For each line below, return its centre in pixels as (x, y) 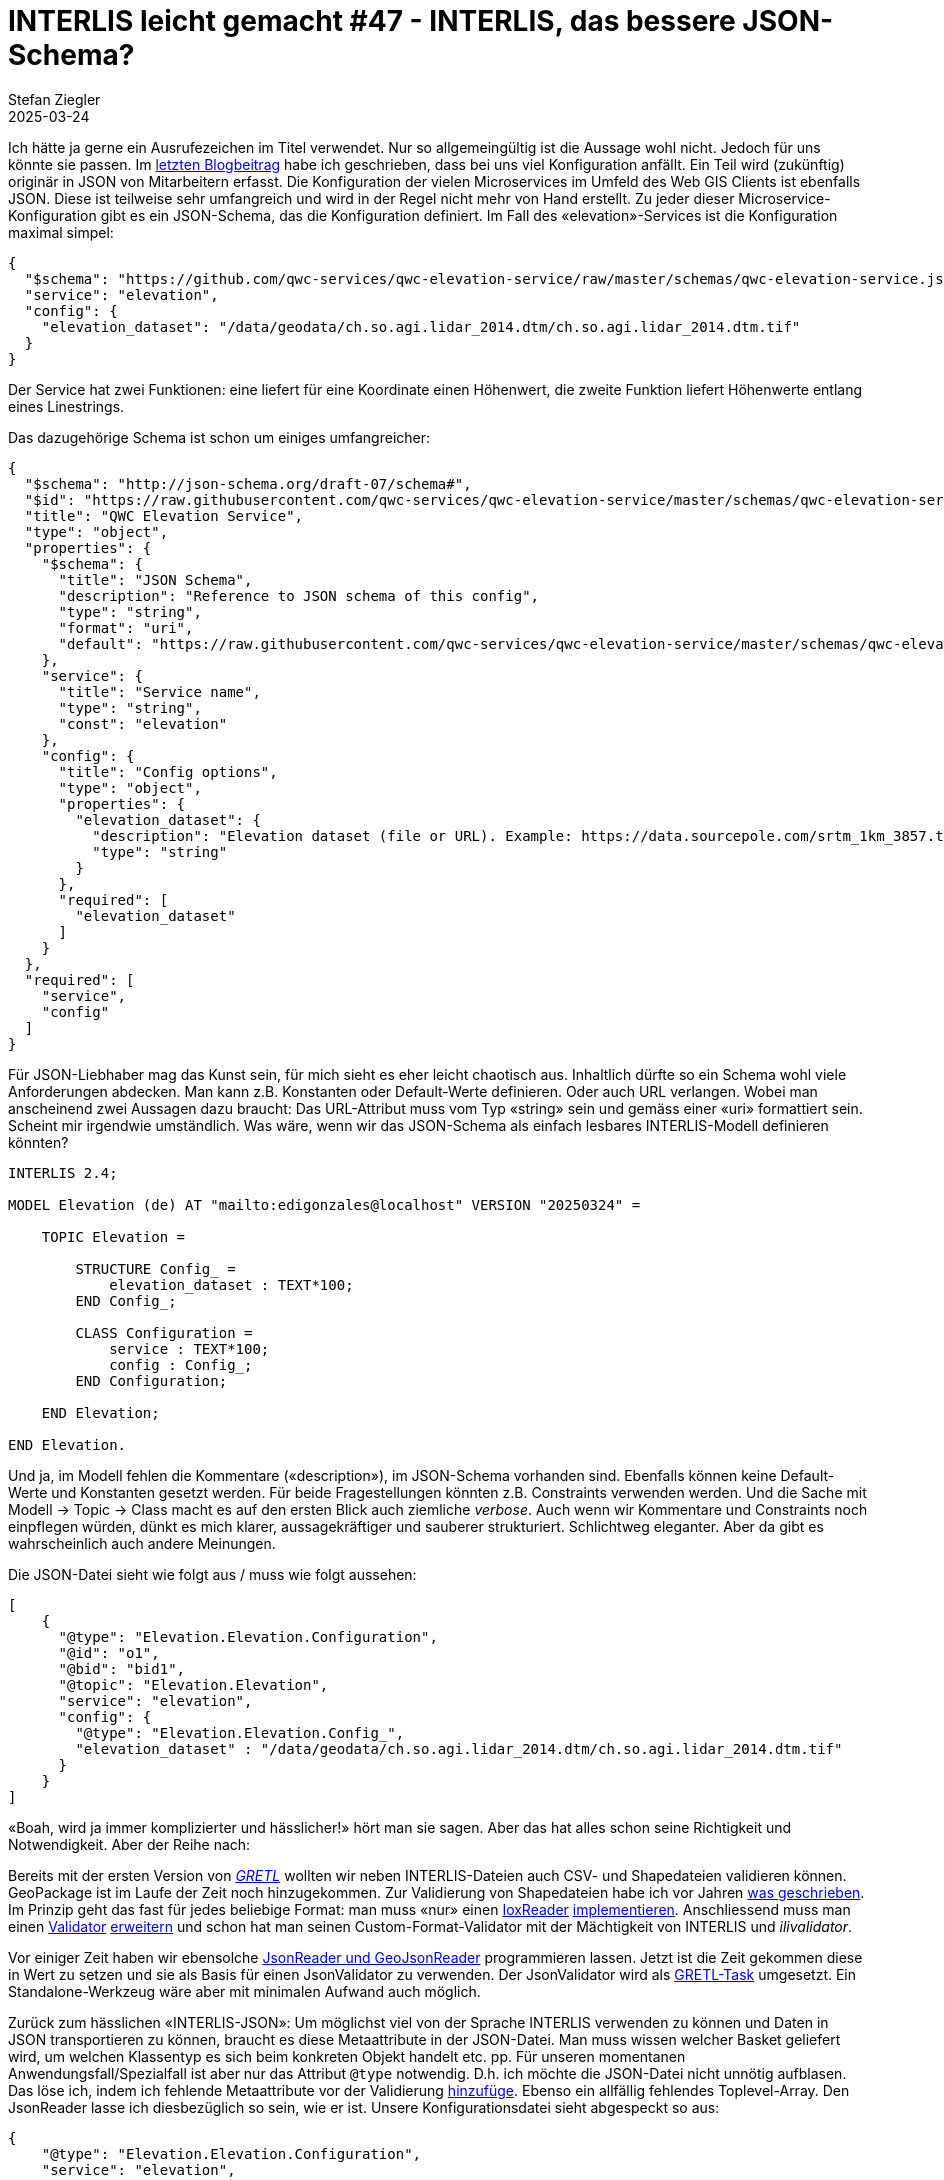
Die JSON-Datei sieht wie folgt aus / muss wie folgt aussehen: (212, 1574)
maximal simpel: (61, 232)
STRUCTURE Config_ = (155, 1268)
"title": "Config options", (168, 771)
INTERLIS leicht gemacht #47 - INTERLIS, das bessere (372, 21)
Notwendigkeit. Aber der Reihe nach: (129, 1844)
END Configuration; (151, 1380)
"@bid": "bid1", (122, 1668)
